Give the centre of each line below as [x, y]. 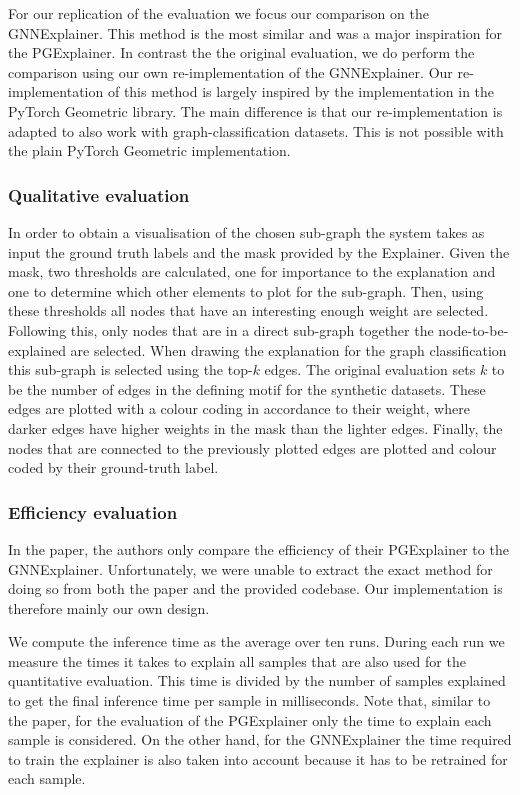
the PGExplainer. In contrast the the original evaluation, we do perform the [241, 52]
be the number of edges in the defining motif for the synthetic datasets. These [247, 388]
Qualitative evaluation [99, 194]
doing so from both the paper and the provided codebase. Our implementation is [255, 588]
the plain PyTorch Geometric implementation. [149, 150]
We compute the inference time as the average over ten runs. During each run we [256, 641]
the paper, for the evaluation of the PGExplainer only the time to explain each [250, 719]
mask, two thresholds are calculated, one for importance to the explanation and [252, 271]
